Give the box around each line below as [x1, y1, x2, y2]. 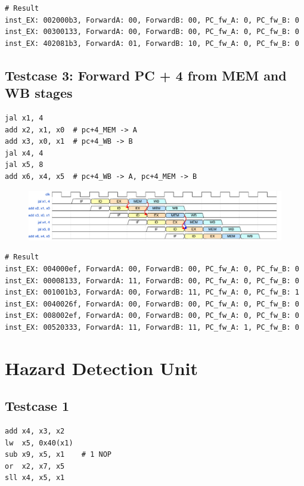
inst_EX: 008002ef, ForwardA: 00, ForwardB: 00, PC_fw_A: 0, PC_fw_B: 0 [5, 311, 299, 320]
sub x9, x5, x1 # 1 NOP [5, 450, 111, 459]
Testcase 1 [5, 397, 69, 415]
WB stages [5, 83, 73, 102]
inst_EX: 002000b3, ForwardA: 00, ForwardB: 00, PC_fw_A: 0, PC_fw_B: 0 [5, 16, 299, 24]
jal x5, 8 [5, 160, 44, 169]
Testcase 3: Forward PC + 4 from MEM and [5, 66, 287, 84]
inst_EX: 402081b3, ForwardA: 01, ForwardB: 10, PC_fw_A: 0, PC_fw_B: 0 [5, 39, 299, 48]
